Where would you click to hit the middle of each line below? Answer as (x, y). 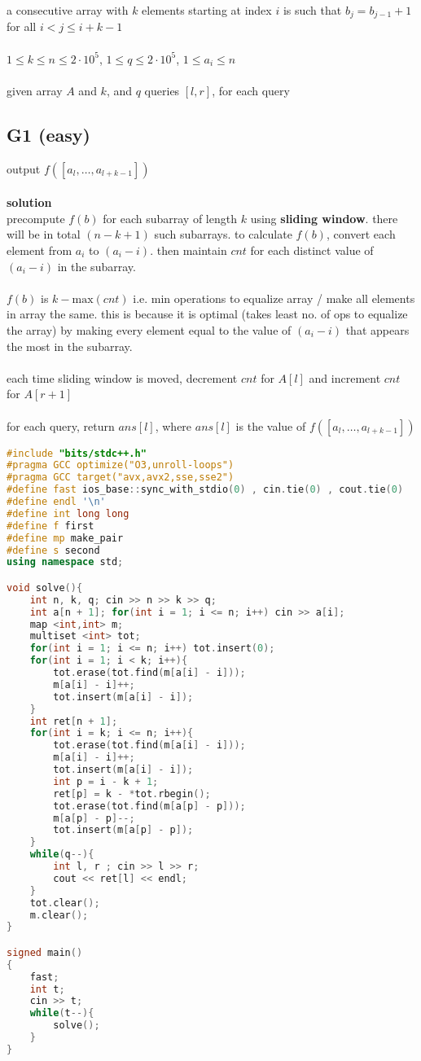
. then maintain (189, 250)
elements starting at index (207, 10)
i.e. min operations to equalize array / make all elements (274, 298)
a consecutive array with (68, 10)
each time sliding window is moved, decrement (122, 377)
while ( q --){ (62, 855)
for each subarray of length (170, 218)
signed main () (45, 952)
